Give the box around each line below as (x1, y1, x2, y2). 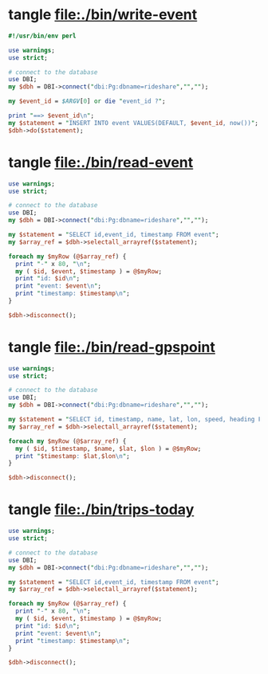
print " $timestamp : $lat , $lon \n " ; (15, 452, 130, 460)
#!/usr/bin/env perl (8, 32, 77, 40)
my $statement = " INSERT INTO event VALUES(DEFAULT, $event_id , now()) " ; (8, 119, 259, 127)
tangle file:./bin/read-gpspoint (8, 338, 215, 356)
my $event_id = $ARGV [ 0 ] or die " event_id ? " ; (8, 97, 166, 105)
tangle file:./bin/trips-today (8, 500, 195, 519)
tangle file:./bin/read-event (8, 153, 194, 171)
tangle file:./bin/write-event (8, 6, 198, 24)
